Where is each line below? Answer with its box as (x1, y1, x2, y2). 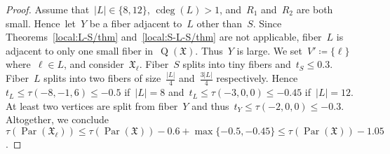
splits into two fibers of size (43, 71, 161, 85)
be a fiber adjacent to (89, 15, 182, 30)
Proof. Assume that (6, 2, 90, 16)
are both (296, 2, 333, 16)
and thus (191, 98, 229, 113)
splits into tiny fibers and (182, 57, 291, 71)
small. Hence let (6, 15, 76, 30)
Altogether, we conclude (6, 112, 109, 127)
